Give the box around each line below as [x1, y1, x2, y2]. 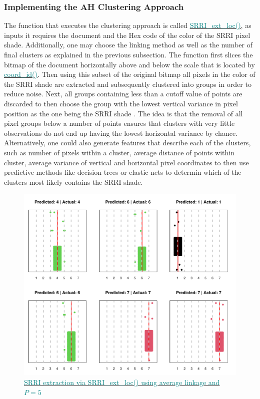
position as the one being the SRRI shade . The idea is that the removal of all [4, 108, 243, 118]
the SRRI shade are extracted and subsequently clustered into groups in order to [4, 78, 251, 89]
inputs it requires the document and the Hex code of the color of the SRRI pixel [4, 29, 250, 40]
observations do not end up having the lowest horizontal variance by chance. [4, 127, 238, 138]
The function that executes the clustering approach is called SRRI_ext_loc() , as [4, 20, 251, 30]
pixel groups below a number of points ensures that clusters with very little [4, 118, 235, 128]
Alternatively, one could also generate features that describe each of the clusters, [4, 137, 251, 148]
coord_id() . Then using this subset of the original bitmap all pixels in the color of [4, 69, 255, 79]
